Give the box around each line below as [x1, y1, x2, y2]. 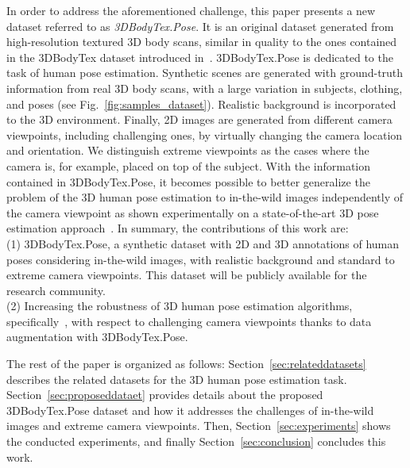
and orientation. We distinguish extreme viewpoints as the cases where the [6, 142, 369, 159]
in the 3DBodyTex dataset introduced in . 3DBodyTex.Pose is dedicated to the [6, 48, 393, 65]
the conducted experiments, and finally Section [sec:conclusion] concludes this [6, 433, 386, 450]
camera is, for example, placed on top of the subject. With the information [6, 157, 371, 174]
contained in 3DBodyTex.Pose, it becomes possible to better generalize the [6, 173, 370, 190]
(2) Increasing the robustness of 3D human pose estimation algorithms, [6, 297, 353, 314]
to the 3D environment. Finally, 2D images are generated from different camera [6, 111, 393, 128]
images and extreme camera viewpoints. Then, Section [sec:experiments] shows [6, 417, 391, 434]
